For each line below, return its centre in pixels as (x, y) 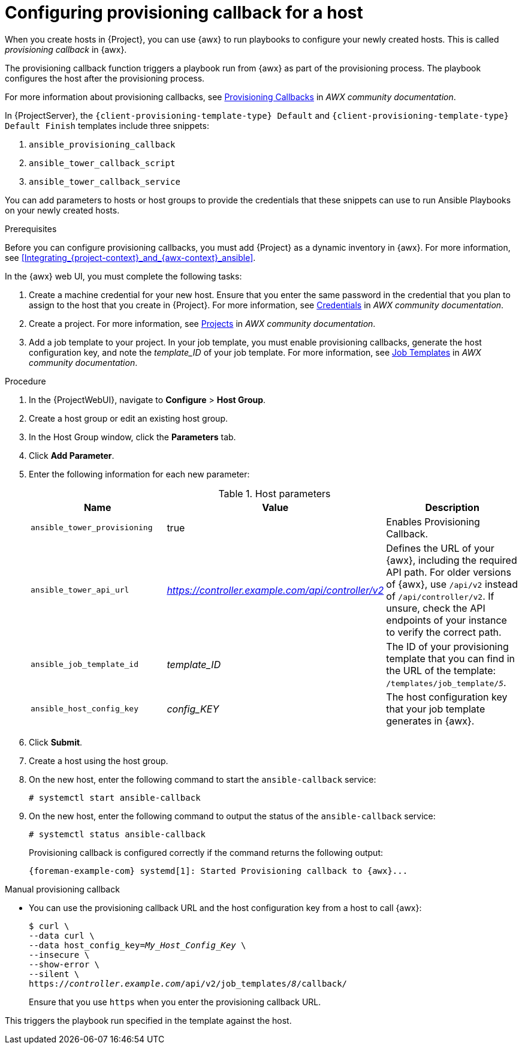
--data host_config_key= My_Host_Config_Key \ (138, 945)
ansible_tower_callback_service (105, 181)
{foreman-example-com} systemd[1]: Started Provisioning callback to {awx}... (218, 871)
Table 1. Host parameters (274, 493)
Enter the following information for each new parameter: (139, 474)
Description (452, 507)
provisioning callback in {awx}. (66, 49)
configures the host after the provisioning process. (105, 78)
